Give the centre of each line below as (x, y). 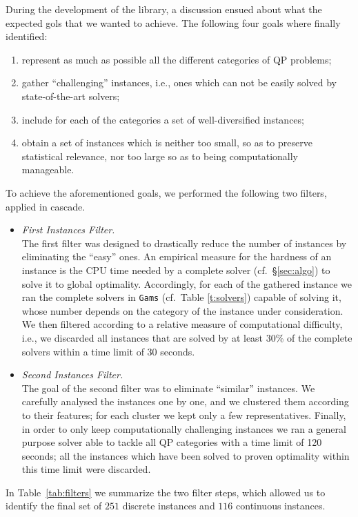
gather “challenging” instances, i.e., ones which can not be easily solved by (179, 82)
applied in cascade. (46, 206)
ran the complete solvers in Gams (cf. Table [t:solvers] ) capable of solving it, (181, 297)
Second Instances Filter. (72, 374)
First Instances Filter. (68, 230)
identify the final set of (54, 506)
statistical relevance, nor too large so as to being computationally (160, 156)
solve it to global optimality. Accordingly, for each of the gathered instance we (187, 283)
